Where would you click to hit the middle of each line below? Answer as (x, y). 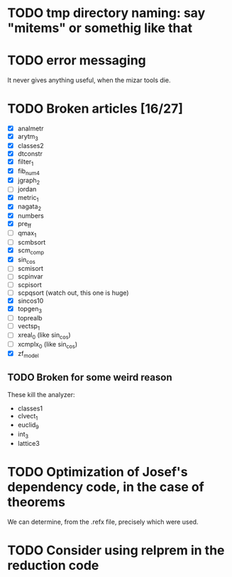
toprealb (30, 318)
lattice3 (29, 443)
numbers (31, 216)
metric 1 (28, 198)
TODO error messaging (77, 61)
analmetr (31, 128)
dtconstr (30, 153)
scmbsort (32, 242)
